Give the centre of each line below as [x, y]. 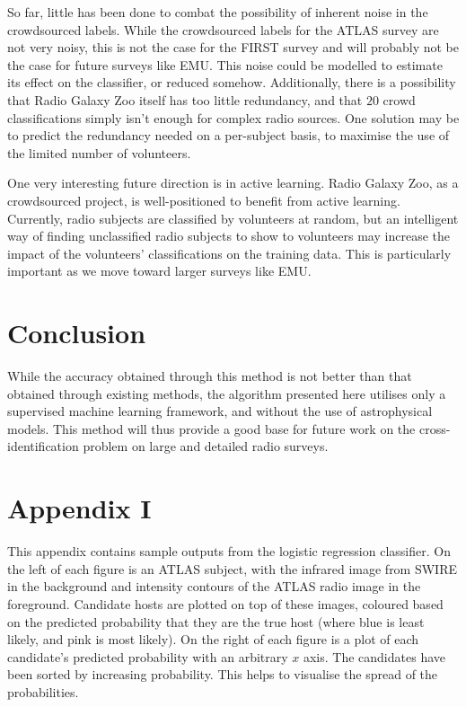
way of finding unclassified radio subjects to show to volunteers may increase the [229, 236]
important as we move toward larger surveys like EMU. [159, 271]
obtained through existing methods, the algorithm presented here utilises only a [227, 393]
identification [43, 446]
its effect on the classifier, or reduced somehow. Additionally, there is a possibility [232, 82]
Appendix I [79, 508]
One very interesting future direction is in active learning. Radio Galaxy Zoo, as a [233, 183]
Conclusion [77, 333]
